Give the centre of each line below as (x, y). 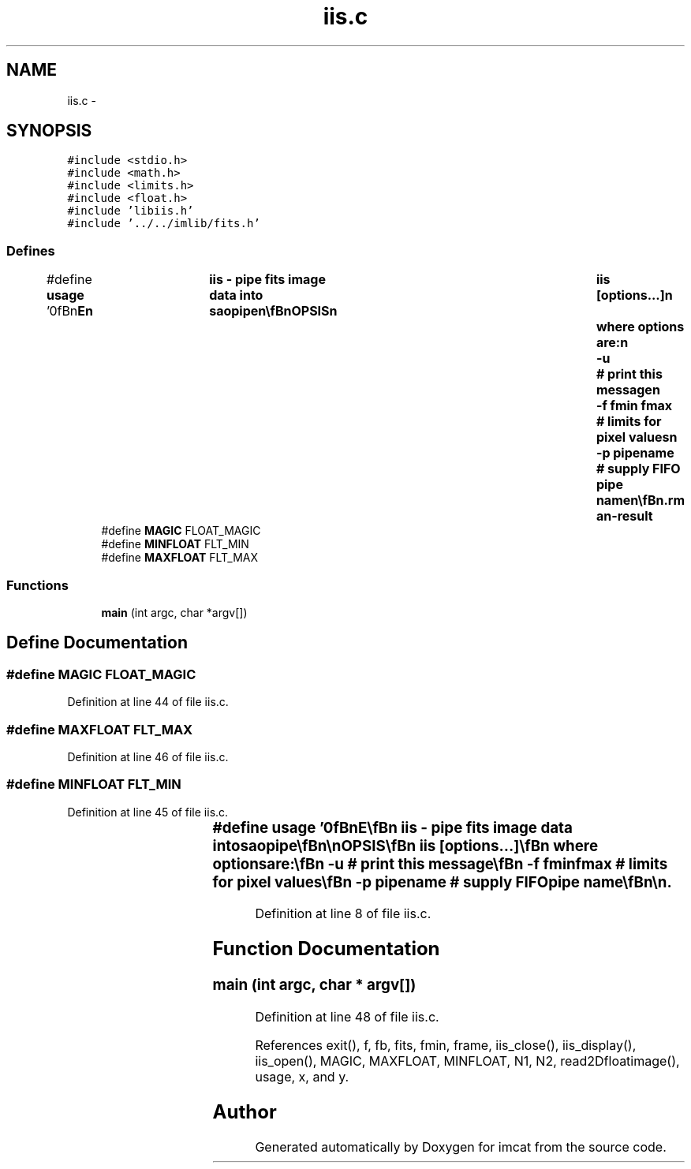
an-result (624, 516)
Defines (31, 250)
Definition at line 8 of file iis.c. (343, 914)
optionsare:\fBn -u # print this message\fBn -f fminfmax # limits (440, 864)
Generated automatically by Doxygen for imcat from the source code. (461, 1147)
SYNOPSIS (49, 131)
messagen (628, 390)
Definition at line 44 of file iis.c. (148, 702)
